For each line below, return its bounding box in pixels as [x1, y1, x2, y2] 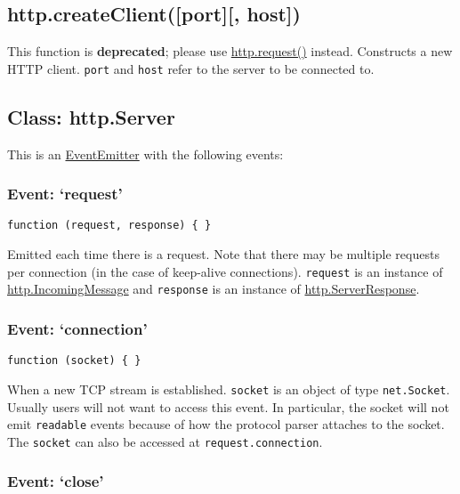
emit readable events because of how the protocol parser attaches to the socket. [7, 415, 445, 433]
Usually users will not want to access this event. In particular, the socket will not [7, 397, 449, 416]
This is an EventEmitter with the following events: [7, 144, 284, 163]
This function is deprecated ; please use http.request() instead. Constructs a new [7, 42, 453, 61]
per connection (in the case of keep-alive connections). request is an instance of [7, 262, 443, 280]
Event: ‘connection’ [7, 317, 148, 339]
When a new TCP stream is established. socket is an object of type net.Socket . [7, 379, 450, 398]
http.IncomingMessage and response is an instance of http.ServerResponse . [7, 279, 420, 298]
